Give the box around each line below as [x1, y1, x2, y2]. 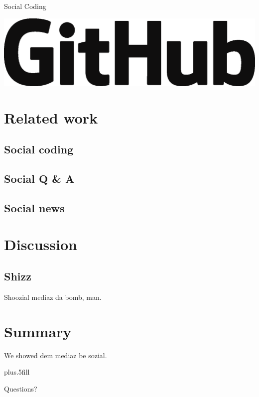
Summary [4, 321, 72, 341]
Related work [4, 107, 98, 128]
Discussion [4, 234, 77, 255]
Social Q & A [4, 171, 75, 186]
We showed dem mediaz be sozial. [4, 350, 107, 360]
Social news [4, 200, 65, 215]
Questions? [4, 383, 37, 394]
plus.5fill [4, 367, 30, 377]
